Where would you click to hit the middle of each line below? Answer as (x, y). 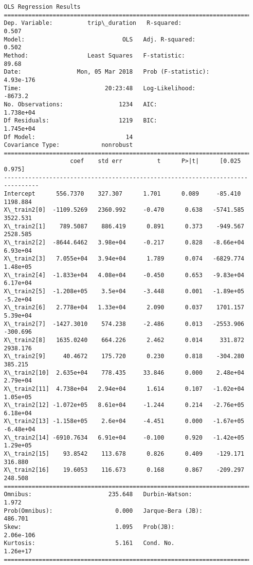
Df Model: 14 (68, 137)
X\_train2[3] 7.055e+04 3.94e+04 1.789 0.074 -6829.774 (124, 259)
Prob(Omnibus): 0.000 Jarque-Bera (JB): (103, 511)
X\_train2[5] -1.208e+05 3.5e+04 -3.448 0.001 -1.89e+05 (124, 291)
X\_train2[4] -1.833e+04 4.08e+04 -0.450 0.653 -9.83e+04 (124, 275)
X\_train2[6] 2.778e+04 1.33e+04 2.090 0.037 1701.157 (124, 308)
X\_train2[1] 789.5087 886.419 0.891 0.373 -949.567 (124, 226)
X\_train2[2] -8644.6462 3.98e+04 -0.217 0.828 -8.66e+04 (124, 243)
